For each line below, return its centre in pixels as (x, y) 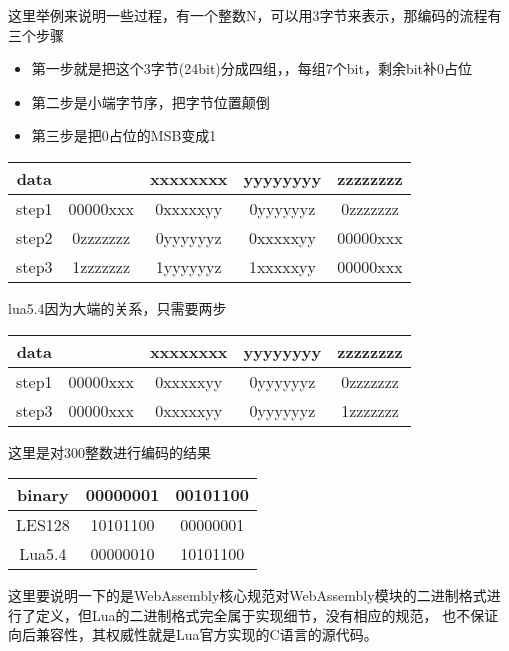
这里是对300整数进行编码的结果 (109, 451)
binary (43, 495)
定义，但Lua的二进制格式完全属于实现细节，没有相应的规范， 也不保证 (267, 614)
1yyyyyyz (188, 266)
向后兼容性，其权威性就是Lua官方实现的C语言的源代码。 (193, 634)
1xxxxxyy (282, 266)
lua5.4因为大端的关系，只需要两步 (117, 307)
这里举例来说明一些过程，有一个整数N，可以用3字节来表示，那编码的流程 (248, 15)
